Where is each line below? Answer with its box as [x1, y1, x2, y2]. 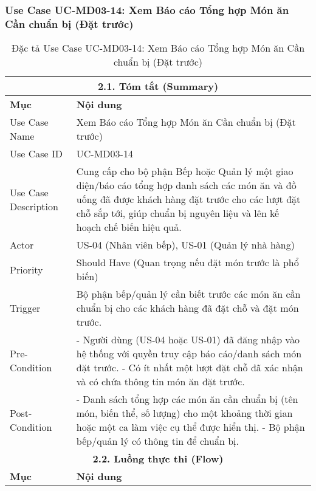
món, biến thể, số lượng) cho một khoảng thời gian [76, 406, 293, 421]
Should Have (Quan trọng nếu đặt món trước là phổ [76, 255, 299, 270]
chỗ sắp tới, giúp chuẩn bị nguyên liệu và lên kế [76, 206, 280, 221]
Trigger [10, 301, 41, 315]
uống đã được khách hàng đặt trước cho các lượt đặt [76, 192, 301, 207]
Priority [10, 262, 43, 276]
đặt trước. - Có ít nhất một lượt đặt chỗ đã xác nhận [76, 360, 303, 375]
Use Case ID [10, 146, 63, 161]
